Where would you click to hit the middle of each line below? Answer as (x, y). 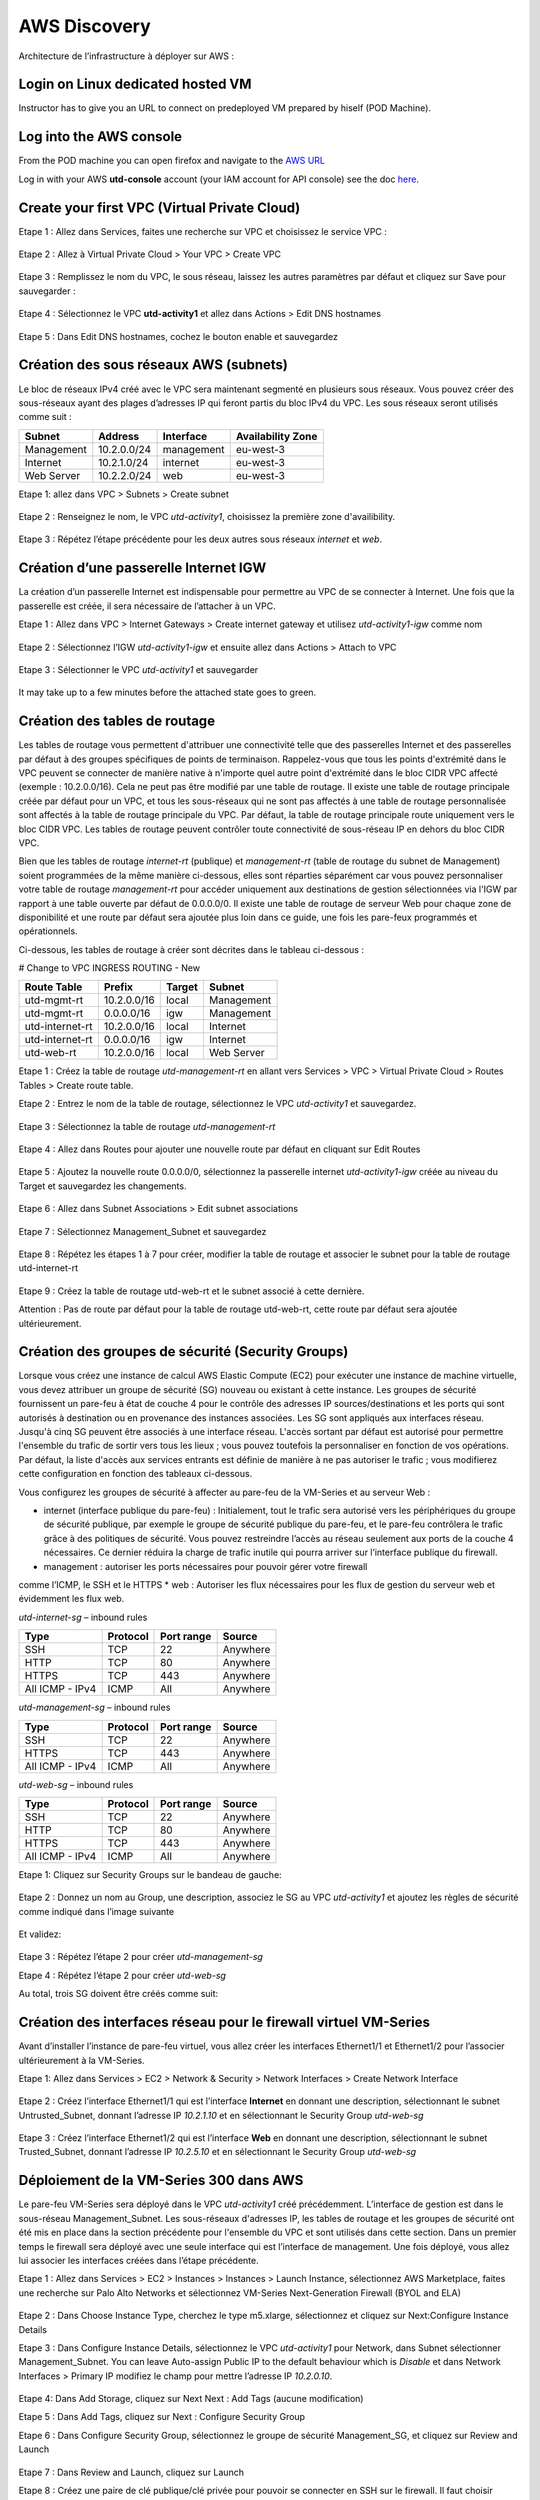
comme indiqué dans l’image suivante (96, 1911)
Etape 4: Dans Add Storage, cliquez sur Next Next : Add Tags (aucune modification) (191, 2399)
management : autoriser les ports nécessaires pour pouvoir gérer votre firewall (205, 1566)
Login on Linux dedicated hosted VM (135, 84)
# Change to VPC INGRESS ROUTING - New (109, 968)
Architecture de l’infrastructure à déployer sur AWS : (126, 56)
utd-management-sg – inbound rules (94, 1707)
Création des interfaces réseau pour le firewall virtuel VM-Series (224, 2022)
